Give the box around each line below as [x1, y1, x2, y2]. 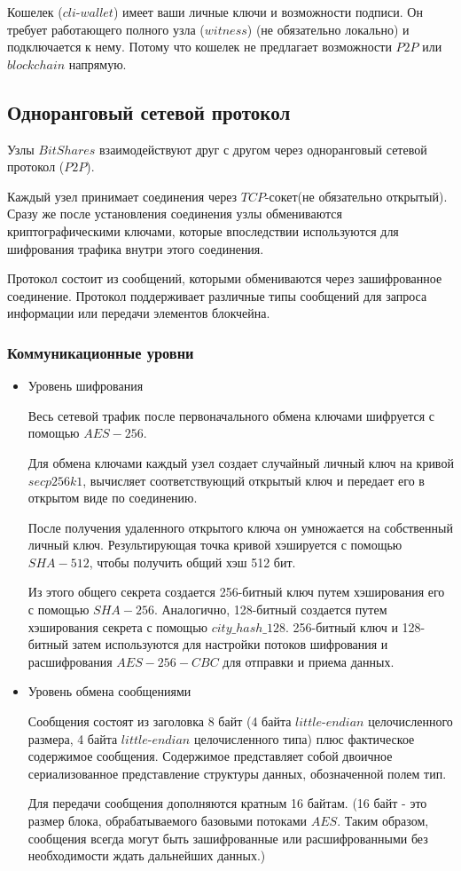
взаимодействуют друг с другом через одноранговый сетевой [99, 139, 427, 158]
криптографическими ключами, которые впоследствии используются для [7, 221, 399, 240]
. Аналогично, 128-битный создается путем [153, 600, 387, 619]
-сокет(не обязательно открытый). [264, 186, 448, 205]
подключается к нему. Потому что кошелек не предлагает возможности [7, 37, 392, 56]
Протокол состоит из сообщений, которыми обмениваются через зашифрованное [7, 269, 442, 288]
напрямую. [68, 54, 127, 73]
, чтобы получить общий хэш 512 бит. [89, 552, 296, 571]
